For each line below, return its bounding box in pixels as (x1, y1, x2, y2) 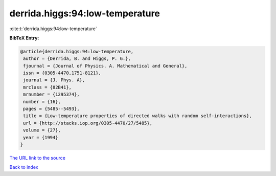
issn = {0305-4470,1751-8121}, (23, 70, 102, 76)
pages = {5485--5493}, (23, 106, 80, 112)
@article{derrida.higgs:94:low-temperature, (20, 49, 134, 54)
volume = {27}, (23, 127, 61, 133)
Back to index (9, 164, 38, 170)
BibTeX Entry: (9, 35, 39, 41)
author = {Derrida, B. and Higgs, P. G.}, (23, 56, 131, 61)
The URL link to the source (9, 155, 66, 161)
